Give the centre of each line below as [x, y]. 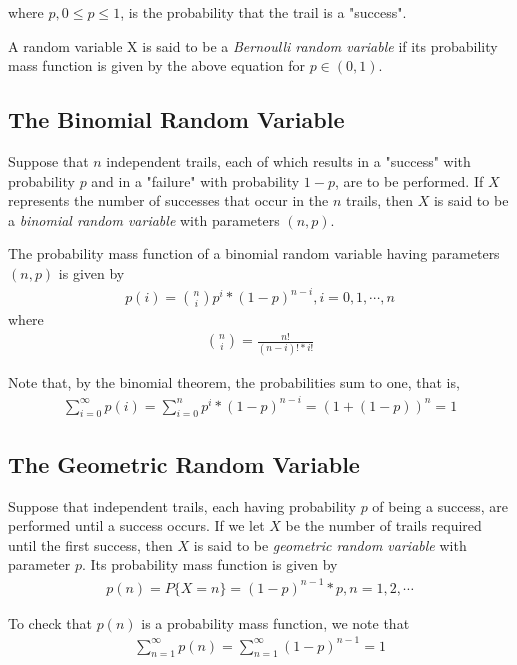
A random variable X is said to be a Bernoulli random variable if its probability [253, 45]
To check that [50, 622]
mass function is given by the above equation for [156, 65]
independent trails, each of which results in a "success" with [288, 160]
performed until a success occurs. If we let [136, 525]
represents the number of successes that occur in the [168, 200]
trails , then [379, 200]
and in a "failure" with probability [195, 180]
